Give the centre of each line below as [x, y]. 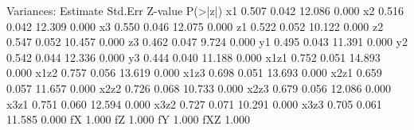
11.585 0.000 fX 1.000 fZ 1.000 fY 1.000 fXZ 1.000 [129, 119]
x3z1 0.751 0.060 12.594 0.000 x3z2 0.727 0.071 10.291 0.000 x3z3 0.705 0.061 [194, 103]
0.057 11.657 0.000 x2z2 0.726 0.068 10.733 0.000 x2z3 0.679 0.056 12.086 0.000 [199, 88]
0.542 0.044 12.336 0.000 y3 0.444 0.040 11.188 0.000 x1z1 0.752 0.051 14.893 [193, 57]
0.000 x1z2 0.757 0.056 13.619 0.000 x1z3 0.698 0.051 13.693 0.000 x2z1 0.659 [194, 73]
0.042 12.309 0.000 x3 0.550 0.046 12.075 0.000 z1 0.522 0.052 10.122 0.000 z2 [195, 26]
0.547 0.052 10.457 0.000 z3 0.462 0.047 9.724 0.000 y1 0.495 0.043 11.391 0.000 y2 [207, 42]
